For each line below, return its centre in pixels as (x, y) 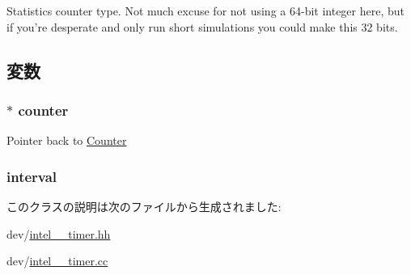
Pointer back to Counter (67, 140)
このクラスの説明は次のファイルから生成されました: (144, 206)
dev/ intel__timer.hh (59, 233)
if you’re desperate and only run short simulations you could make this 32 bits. (202, 26)
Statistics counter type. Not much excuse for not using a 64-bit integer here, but (206, 11)
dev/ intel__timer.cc (57, 261)
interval (32, 176)
